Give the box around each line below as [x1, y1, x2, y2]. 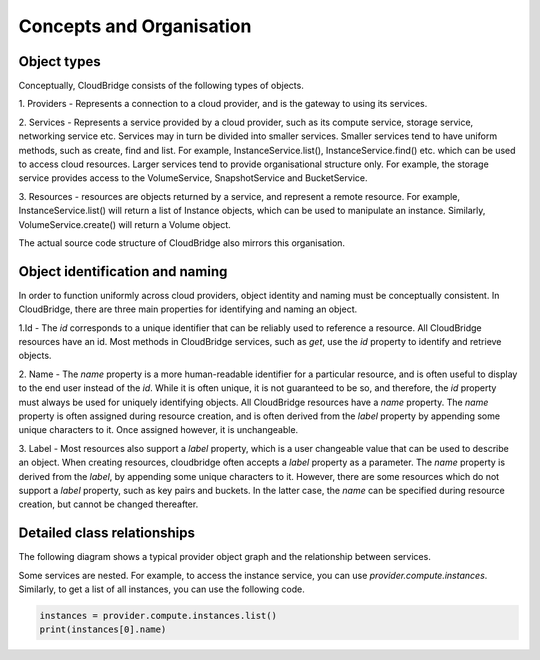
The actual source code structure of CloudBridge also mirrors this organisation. [18, 236, 345, 249]
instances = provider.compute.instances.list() [39, 610, 277, 622]
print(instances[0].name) [39, 624, 167, 635]
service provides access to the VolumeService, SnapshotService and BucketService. [18, 172, 368, 184]
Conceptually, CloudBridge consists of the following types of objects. [18, 80, 304, 92]
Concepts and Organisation [18, 15, 252, 37]
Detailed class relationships [18, 525, 195, 542]
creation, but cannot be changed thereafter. [18, 498, 199, 510]
